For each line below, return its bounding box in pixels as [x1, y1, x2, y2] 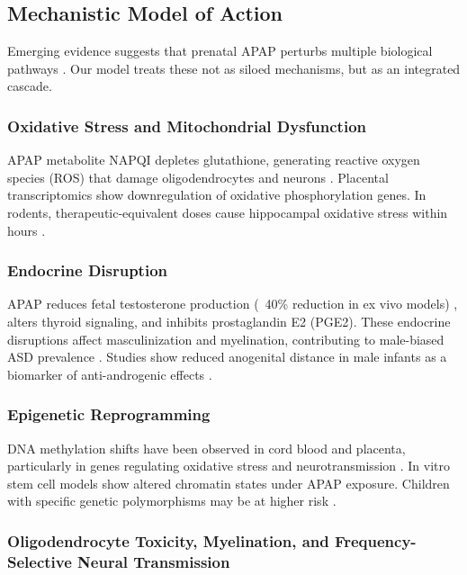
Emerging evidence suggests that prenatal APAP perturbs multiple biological [7, 41, 433, 60]
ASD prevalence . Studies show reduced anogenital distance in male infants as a [7, 347, 447, 366]
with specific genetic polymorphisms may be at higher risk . [7, 491, 337, 510]
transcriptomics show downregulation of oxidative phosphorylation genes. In [7, 185, 427, 204]
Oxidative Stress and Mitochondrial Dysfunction [7, 114, 367, 137]
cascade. [7, 76, 52, 95]
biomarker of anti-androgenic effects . [7, 364, 212, 383]
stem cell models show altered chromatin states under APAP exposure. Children [7, 473, 450, 492]
